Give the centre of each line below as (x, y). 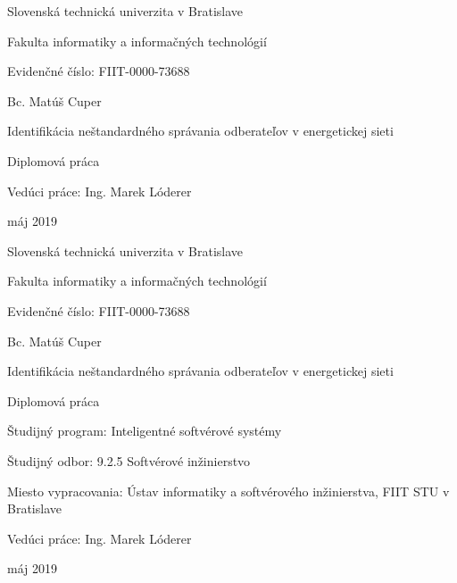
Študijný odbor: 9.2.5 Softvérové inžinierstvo (129, 460)
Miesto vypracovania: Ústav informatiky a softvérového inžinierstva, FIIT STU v (228, 491)
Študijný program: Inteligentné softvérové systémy (145, 431)
